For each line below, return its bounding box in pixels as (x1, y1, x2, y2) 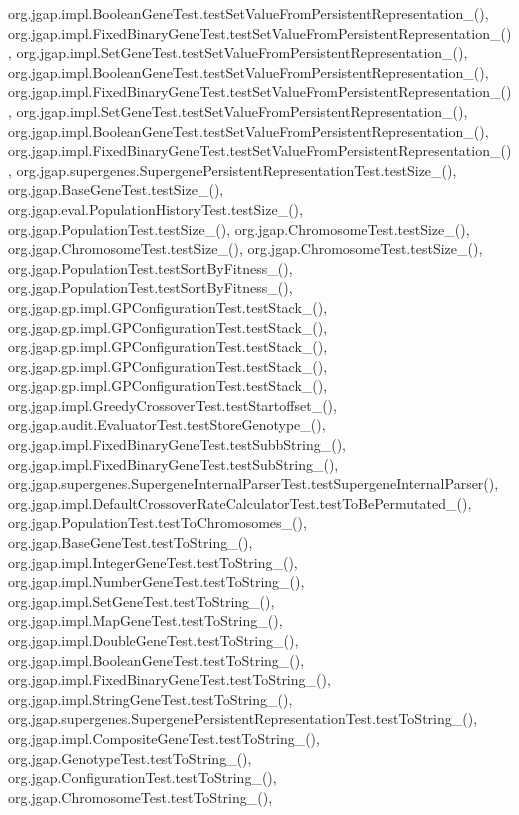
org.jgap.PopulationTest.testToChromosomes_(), (8, 512, 307, 533)
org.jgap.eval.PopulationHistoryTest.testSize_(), (8, 198, 303, 219)
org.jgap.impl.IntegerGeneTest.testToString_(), (8, 551, 298, 572)
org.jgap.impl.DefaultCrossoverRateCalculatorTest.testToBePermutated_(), (8, 492, 472, 513)
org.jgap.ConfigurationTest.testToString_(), (8, 767, 277, 788)
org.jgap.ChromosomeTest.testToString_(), (8, 786, 273, 807)
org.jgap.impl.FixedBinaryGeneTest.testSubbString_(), (8, 434, 347, 455)
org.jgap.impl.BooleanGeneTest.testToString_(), (8, 649, 305, 670)
